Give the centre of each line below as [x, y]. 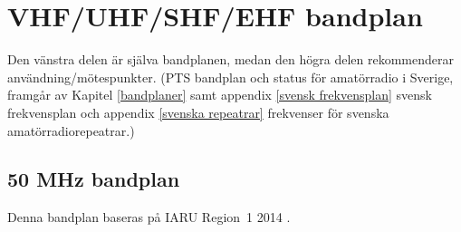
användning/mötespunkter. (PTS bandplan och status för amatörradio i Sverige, [230, 77]
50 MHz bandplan [94, 179]
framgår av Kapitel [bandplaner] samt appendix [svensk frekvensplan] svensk [220, 95]
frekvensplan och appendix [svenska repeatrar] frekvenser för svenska [198, 112]
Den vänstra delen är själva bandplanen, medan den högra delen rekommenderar [230, 59]
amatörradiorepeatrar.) [71, 130]
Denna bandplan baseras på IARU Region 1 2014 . [149, 217]
